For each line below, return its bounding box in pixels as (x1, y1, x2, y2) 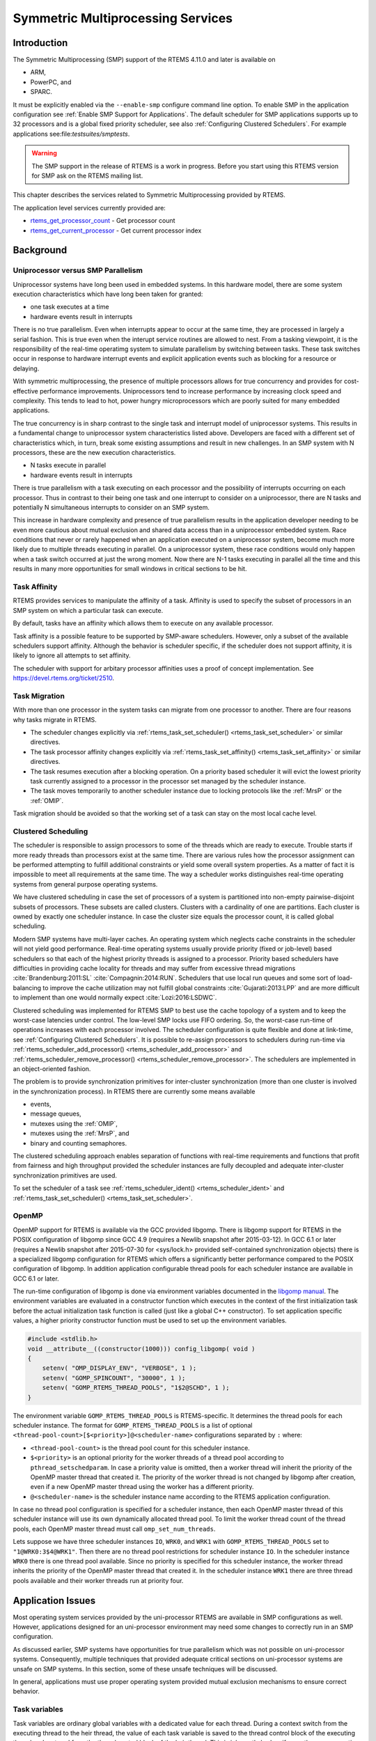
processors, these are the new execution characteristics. (13, 448, 176, 456)
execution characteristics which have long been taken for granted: (13, 290, 203, 299)
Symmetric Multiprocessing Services (13, 10, 233, 26)
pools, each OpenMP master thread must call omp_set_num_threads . (13, 1524, 216, 1533)
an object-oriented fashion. (13, 1064, 91, 1072)
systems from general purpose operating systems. (13, 880, 158, 888)
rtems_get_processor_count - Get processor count (30, 217, 175, 225)
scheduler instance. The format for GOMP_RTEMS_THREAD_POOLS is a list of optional (13, 1421, 253, 1429)
